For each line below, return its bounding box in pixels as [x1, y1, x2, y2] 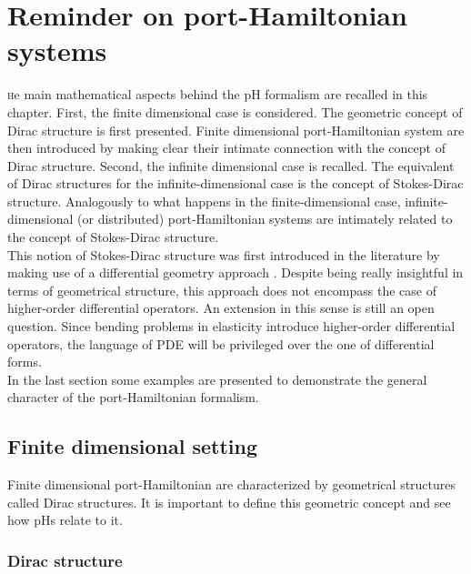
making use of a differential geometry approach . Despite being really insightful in [7, 263, 464, 282]
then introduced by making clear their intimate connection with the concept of [7, 138, 446, 157]
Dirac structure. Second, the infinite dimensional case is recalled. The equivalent [7, 156, 455, 175]
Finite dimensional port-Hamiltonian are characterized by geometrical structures [7, 475, 456, 494]
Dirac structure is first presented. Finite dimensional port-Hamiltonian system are [7, 120, 465, 139]
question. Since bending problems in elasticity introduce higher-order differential [7, 317, 456, 336]
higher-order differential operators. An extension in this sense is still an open [7, 298, 435, 317]
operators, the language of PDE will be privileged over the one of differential [7, 334, 435, 353]
